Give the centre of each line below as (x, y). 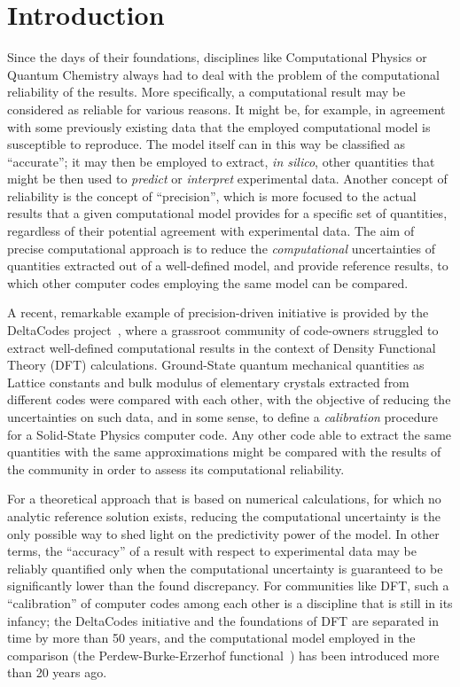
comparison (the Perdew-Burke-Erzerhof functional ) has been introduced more (223, 655)
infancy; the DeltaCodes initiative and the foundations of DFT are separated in (223, 620)
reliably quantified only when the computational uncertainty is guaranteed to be (225, 568)
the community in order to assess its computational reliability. (176, 468)
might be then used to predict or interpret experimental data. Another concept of (227, 179)
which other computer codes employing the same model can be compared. (208, 282)
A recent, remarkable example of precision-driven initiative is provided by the (218, 312)
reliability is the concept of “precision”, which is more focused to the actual (212, 195)
